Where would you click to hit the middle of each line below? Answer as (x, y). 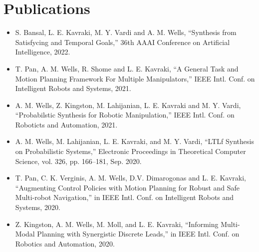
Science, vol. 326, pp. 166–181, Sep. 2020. (78, 161)
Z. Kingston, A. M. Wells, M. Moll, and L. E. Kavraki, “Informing (117, 224)
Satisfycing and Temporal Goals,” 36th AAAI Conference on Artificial (123, 42)
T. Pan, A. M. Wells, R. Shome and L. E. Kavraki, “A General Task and (127, 68)
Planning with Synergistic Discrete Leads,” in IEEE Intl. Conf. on (138, 234)
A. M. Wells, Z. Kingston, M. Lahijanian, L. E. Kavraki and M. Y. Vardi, (128, 105)
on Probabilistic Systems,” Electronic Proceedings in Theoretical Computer (130, 151)
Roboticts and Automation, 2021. (66, 124)
